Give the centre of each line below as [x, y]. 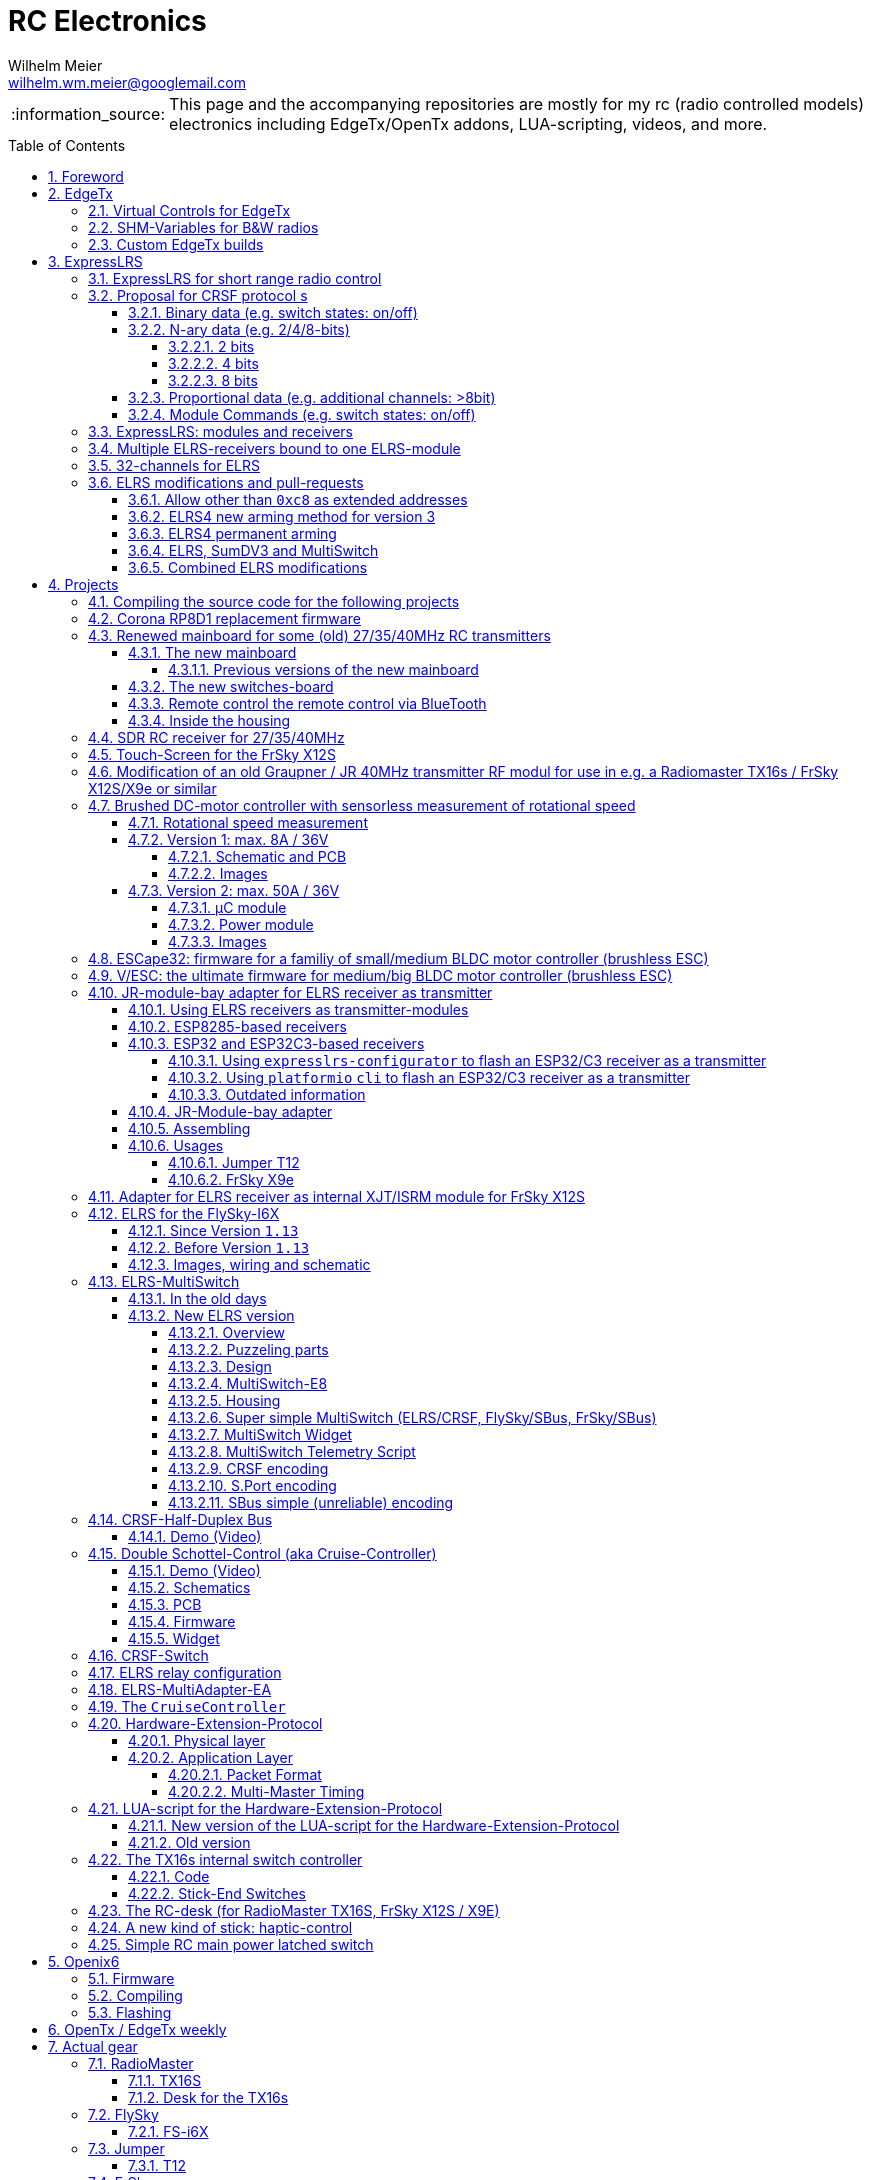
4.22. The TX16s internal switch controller [225, 1859]
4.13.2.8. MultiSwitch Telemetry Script [292, 1451]
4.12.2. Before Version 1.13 [219, 1247]
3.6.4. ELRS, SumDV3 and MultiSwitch [253, 550]
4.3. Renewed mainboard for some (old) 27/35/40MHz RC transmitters [319, 635]
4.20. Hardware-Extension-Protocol [205, 1723]
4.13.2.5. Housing [224, 1400]
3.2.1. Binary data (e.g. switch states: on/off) [273, 312]
